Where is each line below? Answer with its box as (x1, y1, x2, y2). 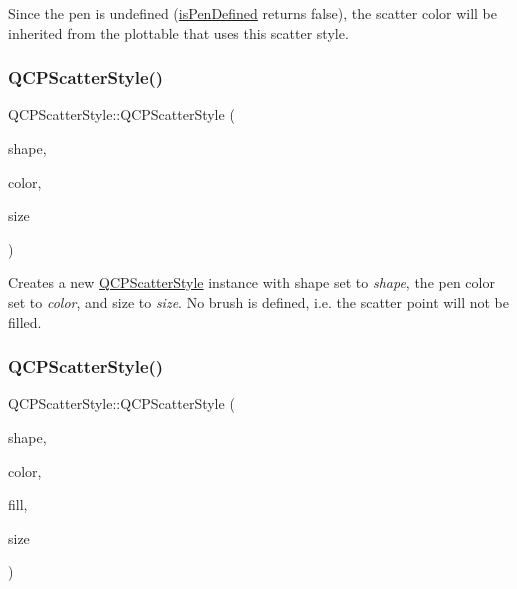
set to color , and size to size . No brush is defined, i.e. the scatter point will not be (8, 291, 509, 312)
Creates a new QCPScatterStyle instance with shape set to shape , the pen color (8, 272, 495, 293)
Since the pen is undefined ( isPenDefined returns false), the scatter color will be (8, 3, 498, 23)
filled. (8, 311, 42, 332)
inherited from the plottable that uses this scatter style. (8, 22, 349, 43)
